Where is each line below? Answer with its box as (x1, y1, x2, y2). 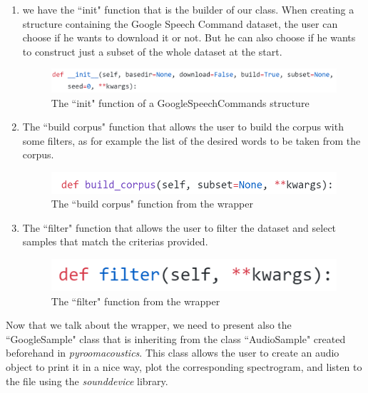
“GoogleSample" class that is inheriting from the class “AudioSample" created (6, 331, 346, 346)
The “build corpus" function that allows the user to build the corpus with (22, 119, 344, 134)
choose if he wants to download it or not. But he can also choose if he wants (22, 30, 356, 45)
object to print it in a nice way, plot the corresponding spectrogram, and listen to (6, 359, 362, 374)
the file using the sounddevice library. (6, 373, 168, 388)
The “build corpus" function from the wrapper (51, 196, 253, 211)
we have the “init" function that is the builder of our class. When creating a (22, 2, 354, 16)
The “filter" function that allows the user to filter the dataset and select (22, 220, 337, 235)
